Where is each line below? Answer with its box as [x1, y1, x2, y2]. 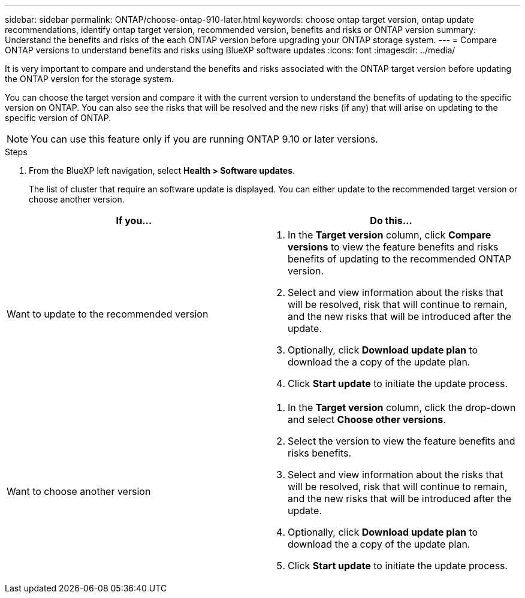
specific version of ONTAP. [5, 113, 111, 123]
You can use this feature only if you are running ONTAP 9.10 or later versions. [31, 133, 378, 145]
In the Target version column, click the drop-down [288, 401, 516, 413]
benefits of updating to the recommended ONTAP [288, 253, 511, 265]
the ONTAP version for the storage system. [5, 74, 174, 84]
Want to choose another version [7, 485, 151, 497]
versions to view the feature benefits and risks [288, 241, 499, 253]
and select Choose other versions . [288, 413, 446, 425]
